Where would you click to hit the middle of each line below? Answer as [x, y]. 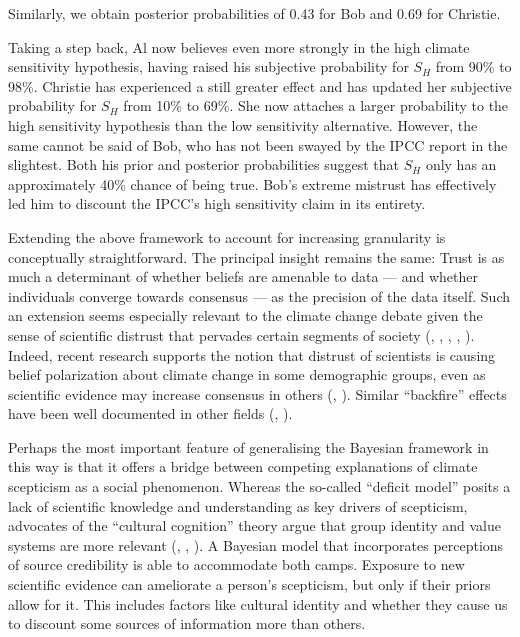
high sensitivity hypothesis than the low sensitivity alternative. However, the [243, 124]
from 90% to [473, 66]
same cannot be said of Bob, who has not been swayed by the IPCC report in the [258, 144]
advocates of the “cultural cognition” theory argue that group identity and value [254, 525]
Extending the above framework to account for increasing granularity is [227, 236]
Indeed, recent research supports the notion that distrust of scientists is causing [252, 354]
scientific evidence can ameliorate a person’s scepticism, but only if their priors [249, 584]
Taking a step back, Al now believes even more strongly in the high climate [239, 46]
